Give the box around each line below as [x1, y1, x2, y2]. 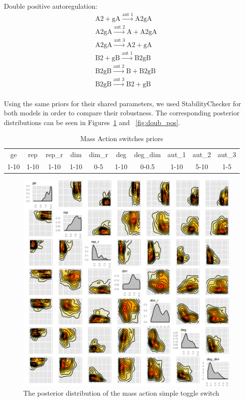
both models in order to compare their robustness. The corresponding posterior [4, 108, 240, 118]
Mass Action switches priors [80, 133, 163, 144]
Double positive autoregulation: [4, 1, 98, 11]
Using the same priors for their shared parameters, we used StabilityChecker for [4, 98, 241, 108]
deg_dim [134, 149, 161, 160]
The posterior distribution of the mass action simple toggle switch [23, 387, 219, 398]
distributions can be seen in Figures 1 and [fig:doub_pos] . [4, 117, 180, 127]
